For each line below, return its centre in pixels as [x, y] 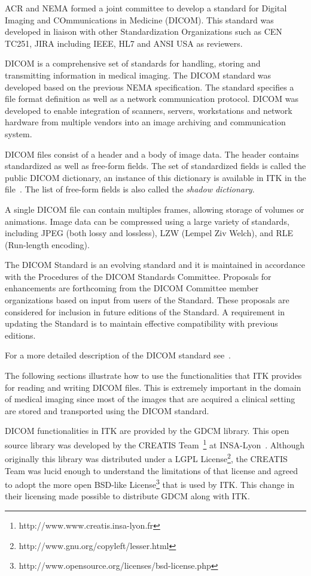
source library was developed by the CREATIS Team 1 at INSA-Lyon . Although [155, 444]
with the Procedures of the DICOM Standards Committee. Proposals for [138, 276]
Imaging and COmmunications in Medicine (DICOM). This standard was [139, 19]
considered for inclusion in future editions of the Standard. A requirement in [145, 311]
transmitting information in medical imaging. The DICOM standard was [138, 75]
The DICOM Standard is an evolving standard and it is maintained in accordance [155, 265]
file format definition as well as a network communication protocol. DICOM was [152, 99]
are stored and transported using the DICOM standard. [107, 410]
